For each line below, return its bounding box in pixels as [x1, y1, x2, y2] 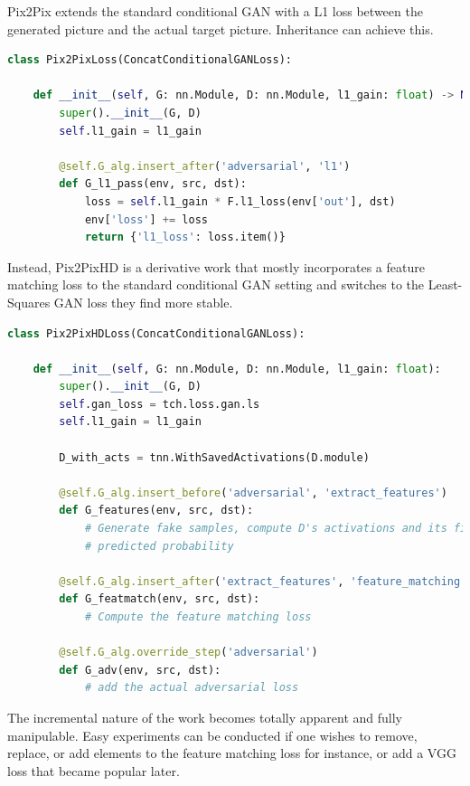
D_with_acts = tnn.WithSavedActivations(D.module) [59, 450, 370, 464]
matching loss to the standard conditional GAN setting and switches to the [7, 275, 425, 294]
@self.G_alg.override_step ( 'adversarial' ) [59, 646, 318, 659]
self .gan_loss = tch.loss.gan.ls [59, 397, 260, 411]
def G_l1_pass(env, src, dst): [59, 177, 247, 191]
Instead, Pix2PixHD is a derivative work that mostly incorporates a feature [7, 257, 425, 276]
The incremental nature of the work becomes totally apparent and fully [7, 707, 402, 726]
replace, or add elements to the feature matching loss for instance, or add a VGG [7, 743, 456, 762]
